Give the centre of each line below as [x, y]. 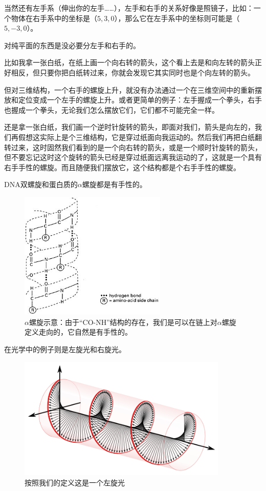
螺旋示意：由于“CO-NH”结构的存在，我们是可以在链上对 [123, 322]
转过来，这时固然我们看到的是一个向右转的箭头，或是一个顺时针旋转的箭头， [133, 147]
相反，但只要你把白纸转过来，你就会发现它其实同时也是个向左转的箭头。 [133, 72]
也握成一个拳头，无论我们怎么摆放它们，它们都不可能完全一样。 [112, 109]
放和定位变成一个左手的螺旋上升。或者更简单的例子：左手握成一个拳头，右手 [133, 100]
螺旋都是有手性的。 [114, 184]
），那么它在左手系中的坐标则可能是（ [177, 18]
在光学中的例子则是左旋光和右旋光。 [65, 349]
